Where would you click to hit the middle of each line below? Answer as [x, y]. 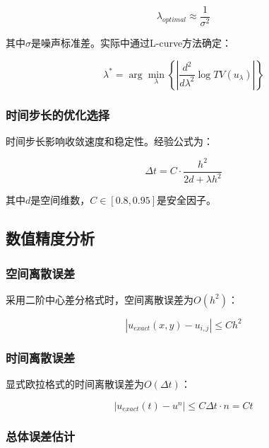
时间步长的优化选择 [58, 114]
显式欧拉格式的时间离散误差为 [75, 384]
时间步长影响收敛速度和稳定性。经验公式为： [109, 140]
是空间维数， [60, 200]
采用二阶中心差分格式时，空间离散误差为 [100, 299]
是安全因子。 [187, 200]
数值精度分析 [50, 238]
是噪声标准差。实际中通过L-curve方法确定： [132, 43]
